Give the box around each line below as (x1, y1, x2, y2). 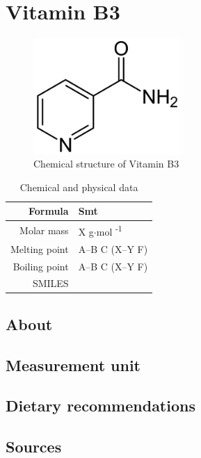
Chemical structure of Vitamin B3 (33, 156, 179, 171)
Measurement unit (6, 354, 140, 375)
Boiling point (13, 259, 69, 273)
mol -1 (96, 222, 122, 238)
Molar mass (19, 223, 69, 238)
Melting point (10, 241, 69, 256)
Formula (28, 204, 69, 218)
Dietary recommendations (6, 395, 195, 416)
